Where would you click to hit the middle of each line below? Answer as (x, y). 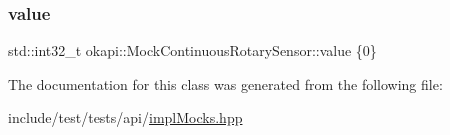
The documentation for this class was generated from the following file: (225, 83)
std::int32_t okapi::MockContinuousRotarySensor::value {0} (192, 50)
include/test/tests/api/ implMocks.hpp (125, 117)
